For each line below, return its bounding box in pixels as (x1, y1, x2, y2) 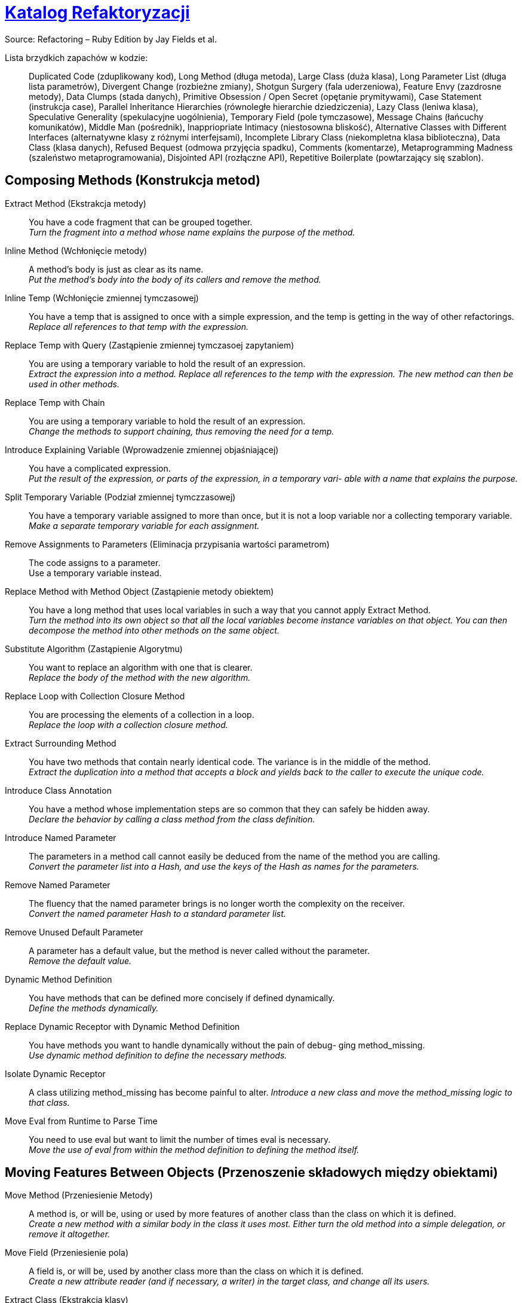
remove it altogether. (29, 1229, 110, 1240)
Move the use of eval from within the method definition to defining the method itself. (29, 1144, 360, 1155)
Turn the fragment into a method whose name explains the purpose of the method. (29, 227, 355, 237)
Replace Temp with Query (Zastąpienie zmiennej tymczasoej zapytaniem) (5, 339, 294, 350)
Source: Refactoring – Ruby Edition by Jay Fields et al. (5, 33, 217, 44)
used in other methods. (29, 378, 119, 389)
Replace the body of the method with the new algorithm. (29, 672, 251, 683)
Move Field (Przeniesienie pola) (5, 1247, 129, 1258)
